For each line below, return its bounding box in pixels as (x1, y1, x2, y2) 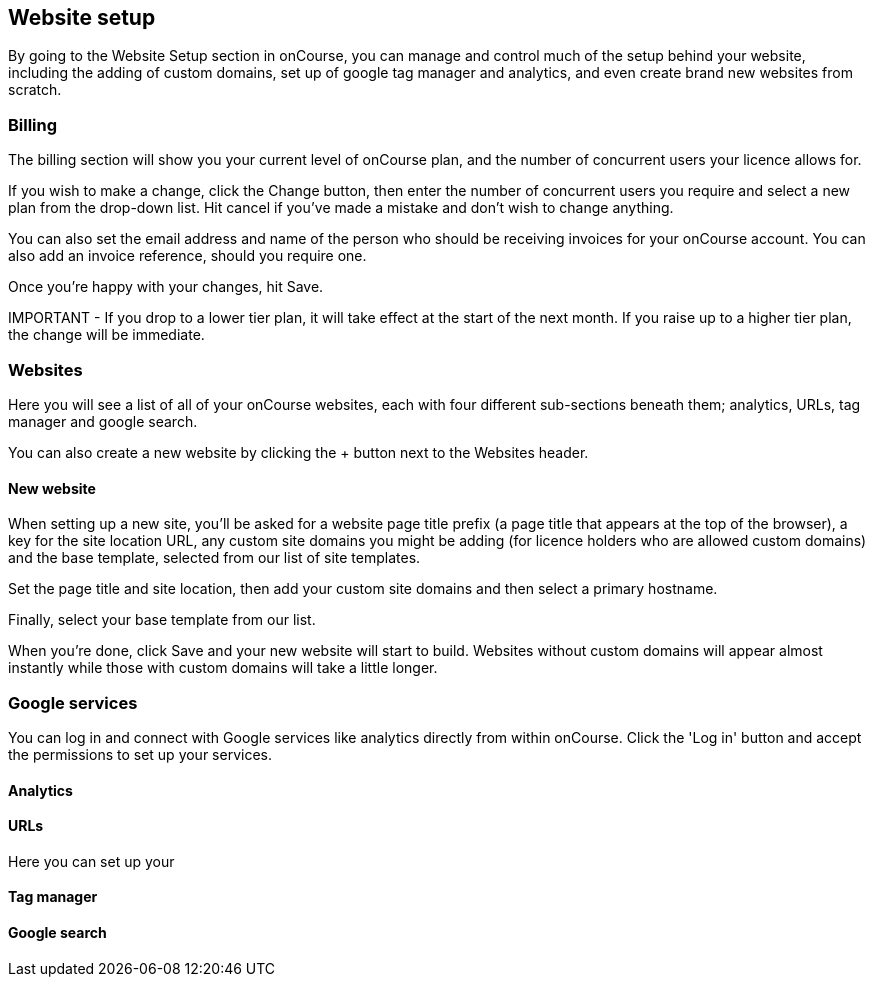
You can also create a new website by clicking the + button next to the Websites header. (8, 443, 589, 461)
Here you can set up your (8, 852, 175, 870)
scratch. (8, 81, 62, 99)
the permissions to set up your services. (8, 745, 272, 763)
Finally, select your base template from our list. (8, 611, 316, 629)
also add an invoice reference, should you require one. (8, 247, 367, 265)
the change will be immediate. (8, 326, 205, 344)
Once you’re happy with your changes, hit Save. (8, 278, 324, 296)
